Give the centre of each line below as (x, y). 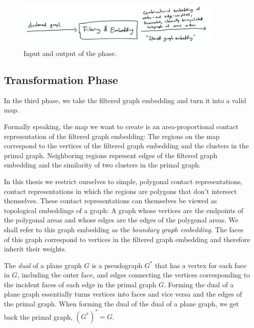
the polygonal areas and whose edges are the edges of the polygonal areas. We (121, 220)
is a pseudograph (117, 265)
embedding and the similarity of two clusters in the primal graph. (102, 165)
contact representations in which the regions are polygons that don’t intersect (121, 191)
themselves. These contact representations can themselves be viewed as (111, 201)
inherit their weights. (35, 249)
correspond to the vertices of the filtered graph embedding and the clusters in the (127, 146)
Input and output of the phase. (70, 53)
